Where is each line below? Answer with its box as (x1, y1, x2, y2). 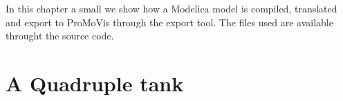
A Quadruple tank (6, 68, 184, 97)
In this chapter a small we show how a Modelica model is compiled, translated (6, 1, 337, 15)
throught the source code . (6, 28, 114, 43)
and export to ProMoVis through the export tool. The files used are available (6, 15, 333, 29)
